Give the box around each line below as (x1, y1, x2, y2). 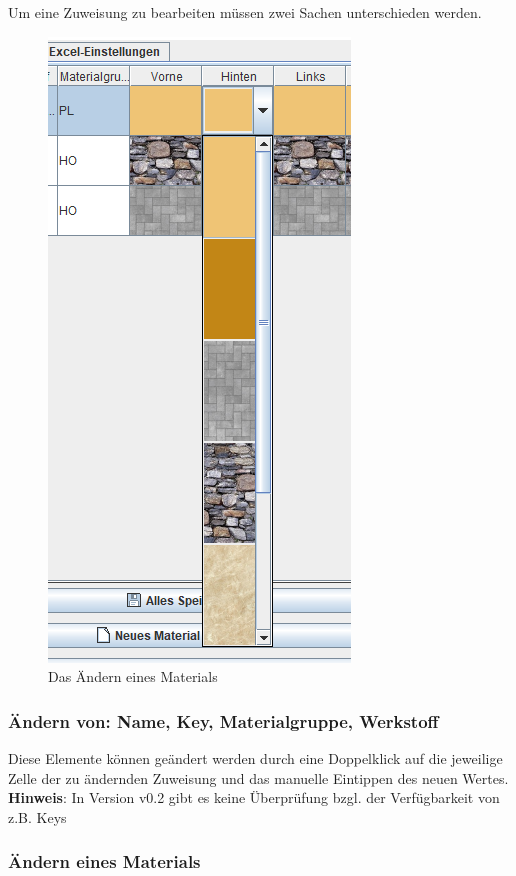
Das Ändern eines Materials (48, 666, 218, 687)
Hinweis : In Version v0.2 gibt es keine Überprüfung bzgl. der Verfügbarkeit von (8, 787, 500, 808)
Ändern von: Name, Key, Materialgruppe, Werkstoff (8, 708, 439, 733)
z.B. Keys (8, 806, 67, 827)
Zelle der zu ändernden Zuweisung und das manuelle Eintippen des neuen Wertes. (8, 767, 509, 788)
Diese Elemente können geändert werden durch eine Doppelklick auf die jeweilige (8, 748, 503, 768)
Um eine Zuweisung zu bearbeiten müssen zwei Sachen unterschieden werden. (8, 2, 482, 22)
